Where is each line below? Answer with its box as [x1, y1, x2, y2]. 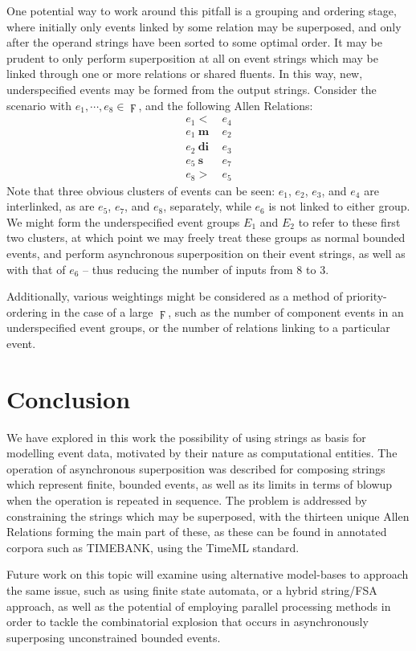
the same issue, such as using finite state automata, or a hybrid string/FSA [6, 581, 377, 598]
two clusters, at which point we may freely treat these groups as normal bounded [6, 229, 406, 246]
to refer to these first [298, 213, 401, 230]
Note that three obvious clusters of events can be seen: [6, 182, 275, 199]
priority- [346, 288, 387, 305]
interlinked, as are [6, 198, 95, 215]
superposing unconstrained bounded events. [6, 628, 221, 645]
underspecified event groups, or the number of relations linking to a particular [6, 319, 390, 336]
